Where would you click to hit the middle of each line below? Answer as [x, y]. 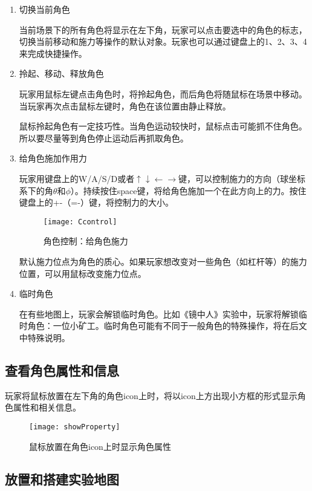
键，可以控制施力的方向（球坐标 [242, 178]
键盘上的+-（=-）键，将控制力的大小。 [96, 202]
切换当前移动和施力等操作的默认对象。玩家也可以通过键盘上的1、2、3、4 [163, 41]
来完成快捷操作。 [53, 53]
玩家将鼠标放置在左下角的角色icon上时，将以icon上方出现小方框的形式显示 [151, 395]
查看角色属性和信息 [62, 370]
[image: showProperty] [75, 427]
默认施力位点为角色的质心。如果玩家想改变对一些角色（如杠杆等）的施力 [163, 261]
